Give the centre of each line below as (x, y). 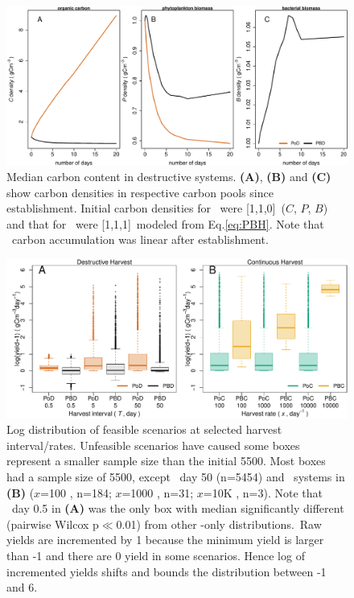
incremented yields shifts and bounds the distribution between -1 (167, 571)
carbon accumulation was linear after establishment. (140, 239)
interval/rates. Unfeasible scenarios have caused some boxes (153, 445)
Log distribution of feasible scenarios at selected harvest (144, 429)
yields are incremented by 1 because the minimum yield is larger (165, 540)
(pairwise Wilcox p (53, 524)
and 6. (22, 587)
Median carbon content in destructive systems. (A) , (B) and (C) (169, 177)
